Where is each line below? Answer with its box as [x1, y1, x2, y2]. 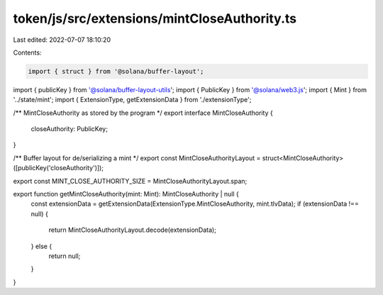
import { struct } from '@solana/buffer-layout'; [28, 67, 204, 75]
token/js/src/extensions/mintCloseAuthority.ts [13, 11, 297, 26]
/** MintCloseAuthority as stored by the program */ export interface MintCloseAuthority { [13, 108, 273, 117]
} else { [30, 242, 52, 250]
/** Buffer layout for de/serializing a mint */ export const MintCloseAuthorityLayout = [13, 153, 261, 162]
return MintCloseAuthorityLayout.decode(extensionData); [48, 226, 216, 234]
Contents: [13, 48, 42, 57]
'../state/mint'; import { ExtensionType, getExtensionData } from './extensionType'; [13, 96, 252, 104]
